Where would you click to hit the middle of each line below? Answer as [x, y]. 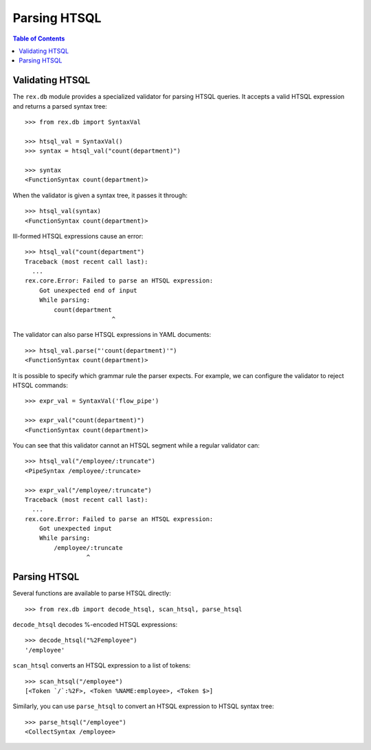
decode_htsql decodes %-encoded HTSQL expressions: [95, 624]
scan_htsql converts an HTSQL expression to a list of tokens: [102, 665]
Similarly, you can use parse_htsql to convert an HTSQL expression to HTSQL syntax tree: [143, 706]
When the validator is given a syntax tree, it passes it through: [100, 195]
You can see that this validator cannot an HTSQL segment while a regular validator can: [136, 445]
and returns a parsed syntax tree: [60, 106]
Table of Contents [39, 38]
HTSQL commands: [41, 385]
